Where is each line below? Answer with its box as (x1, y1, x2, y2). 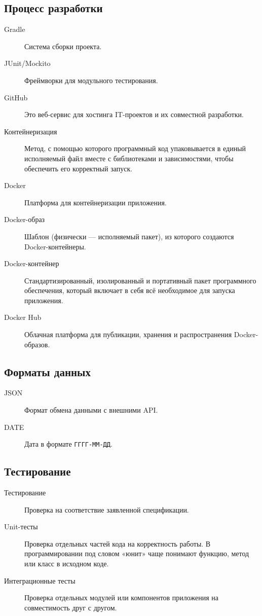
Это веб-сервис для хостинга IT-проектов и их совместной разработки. (24, 109, 244, 120)
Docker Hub (4, 312, 42, 322)
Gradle (4, 24, 25, 34)
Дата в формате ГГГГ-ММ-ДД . (24, 439, 113, 449)
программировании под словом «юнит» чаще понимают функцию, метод (24, 548, 249, 559)
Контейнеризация (4, 126, 57, 136)
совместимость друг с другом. (24, 602, 117, 612)
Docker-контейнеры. (24, 241, 86, 251)
